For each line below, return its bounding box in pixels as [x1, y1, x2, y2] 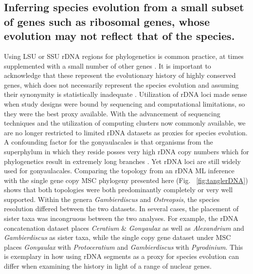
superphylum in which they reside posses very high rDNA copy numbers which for [4, 146, 249, 156]
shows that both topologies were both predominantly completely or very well [4, 184, 233, 195]
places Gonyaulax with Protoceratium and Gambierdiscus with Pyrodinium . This [4, 241, 243, 252]
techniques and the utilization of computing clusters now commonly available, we [4, 118, 246, 128]
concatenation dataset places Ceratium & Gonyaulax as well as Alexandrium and [4, 222, 244, 233]
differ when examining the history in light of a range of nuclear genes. [4, 261, 212, 271]
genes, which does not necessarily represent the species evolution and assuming [4, 79, 239, 90]
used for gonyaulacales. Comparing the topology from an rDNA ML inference [4, 165, 235, 176]
